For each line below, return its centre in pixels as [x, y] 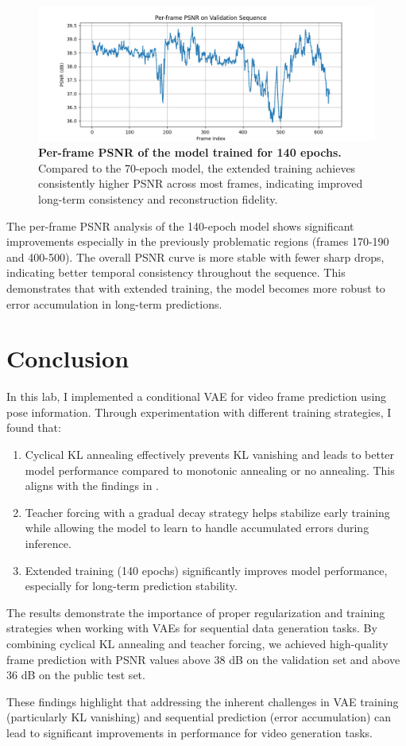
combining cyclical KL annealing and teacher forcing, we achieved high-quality [197, 643]
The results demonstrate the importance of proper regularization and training [196, 612]
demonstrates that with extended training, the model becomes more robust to [196, 288]
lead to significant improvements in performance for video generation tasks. [189, 732]
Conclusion [68, 358]
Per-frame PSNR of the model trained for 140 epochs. [190, 152]
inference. [48, 543]
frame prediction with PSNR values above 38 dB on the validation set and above [203, 659]
